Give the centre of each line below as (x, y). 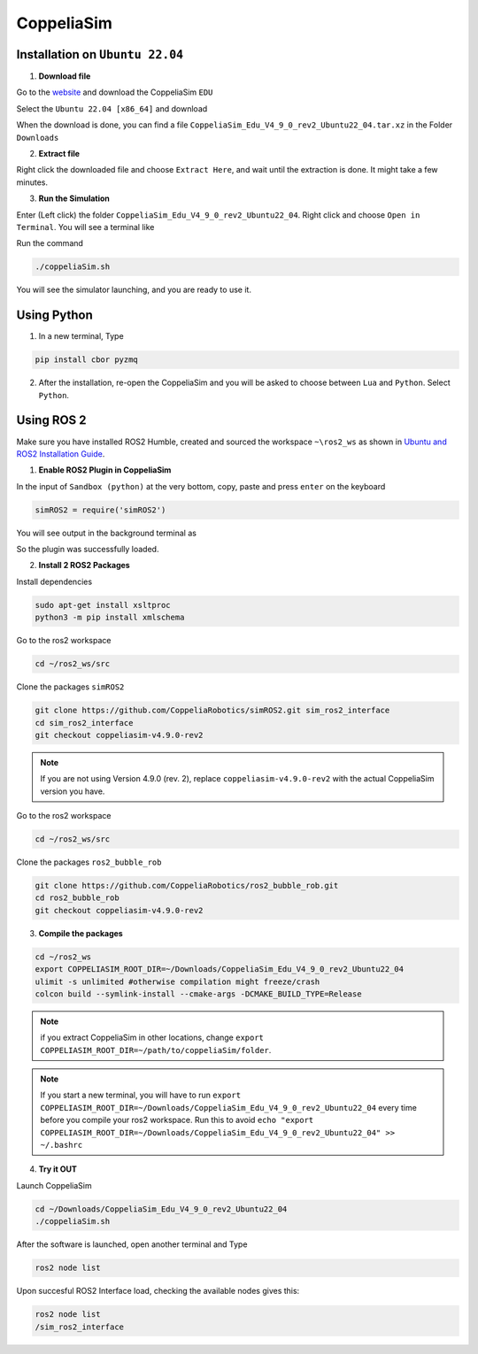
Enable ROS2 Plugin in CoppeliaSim (105, 470)
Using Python (54, 315)
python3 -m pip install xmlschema (110, 618)
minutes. (32, 182)
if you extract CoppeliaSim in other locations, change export (152, 1038)
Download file (65, 76)
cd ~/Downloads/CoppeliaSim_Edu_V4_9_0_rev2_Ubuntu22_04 (161, 1209)
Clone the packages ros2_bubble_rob (89, 862)
